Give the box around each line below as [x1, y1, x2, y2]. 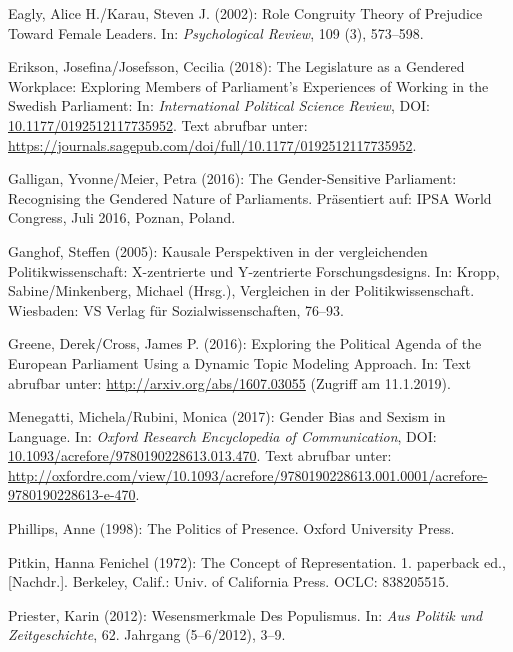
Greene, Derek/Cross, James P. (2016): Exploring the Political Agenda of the [8, 333, 482, 354]
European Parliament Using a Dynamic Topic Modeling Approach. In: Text [8, 352, 471, 373]
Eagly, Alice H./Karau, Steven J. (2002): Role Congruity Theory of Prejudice [8, 3, 483, 23]
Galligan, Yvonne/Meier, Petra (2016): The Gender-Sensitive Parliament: [8, 168, 457, 189]
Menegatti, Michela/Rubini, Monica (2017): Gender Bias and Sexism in [8, 406, 446, 427]
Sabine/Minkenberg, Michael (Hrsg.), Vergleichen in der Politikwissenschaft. [8, 280, 475, 301]
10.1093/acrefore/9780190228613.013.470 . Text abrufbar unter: [8, 445, 392, 466]
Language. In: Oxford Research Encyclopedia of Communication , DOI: [8, 425, 437, 446]
